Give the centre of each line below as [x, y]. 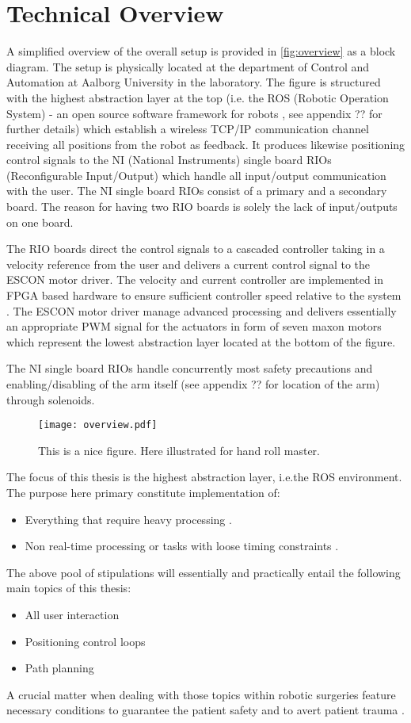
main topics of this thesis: [69, 588]
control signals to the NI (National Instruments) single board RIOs [169, 160]
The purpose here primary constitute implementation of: [143, 493]
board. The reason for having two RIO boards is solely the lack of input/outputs [202, 207]
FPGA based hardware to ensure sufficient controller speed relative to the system [204, 295]
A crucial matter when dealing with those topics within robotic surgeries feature [201, 694]
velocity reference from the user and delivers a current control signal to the [188, 264]
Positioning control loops [85, 641]
